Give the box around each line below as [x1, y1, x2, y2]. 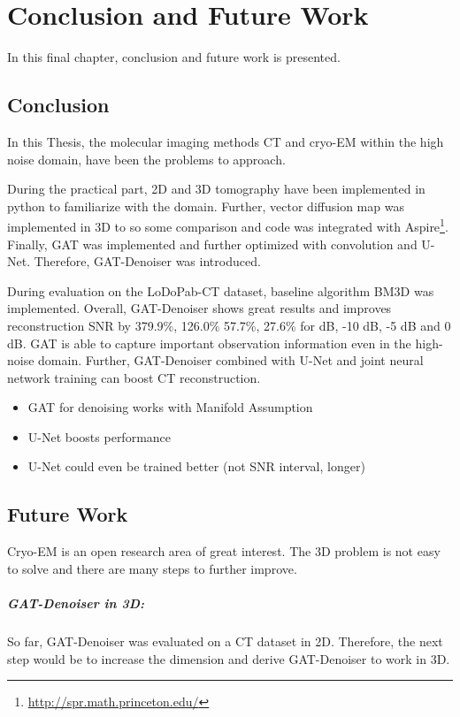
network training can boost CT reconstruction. [7, 368, 261, 386]
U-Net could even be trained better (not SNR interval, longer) [27, 457, 365, 476]
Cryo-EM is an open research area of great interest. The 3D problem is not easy [7, 542, 441, 561]
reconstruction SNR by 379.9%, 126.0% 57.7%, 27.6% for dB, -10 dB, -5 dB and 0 [7, 316, 451, 334]
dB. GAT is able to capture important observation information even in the [7, 333, 411, 352]
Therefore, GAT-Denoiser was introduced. [34, 252, 261, 271]
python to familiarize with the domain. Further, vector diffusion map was [7, 196, 404, 215]
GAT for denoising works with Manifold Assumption [27, 398, 313, 416]
